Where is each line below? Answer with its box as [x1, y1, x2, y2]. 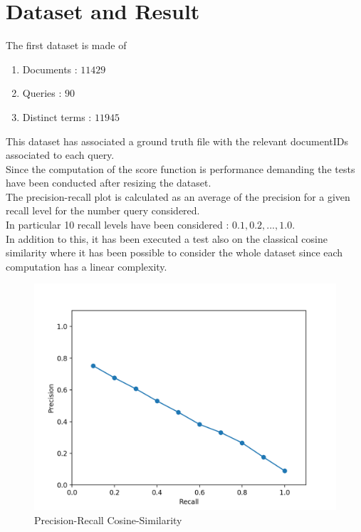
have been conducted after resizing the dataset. [6, 175, 211, 190]
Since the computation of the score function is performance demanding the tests [6, 161, 355, 176]
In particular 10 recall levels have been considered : [6, 217, 229, 232]
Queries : [22, 85, 62, 100]
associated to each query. [6, 147, 115, 162]
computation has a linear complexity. [6, 259, 167, 273]
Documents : [22, 61, 78, 76]
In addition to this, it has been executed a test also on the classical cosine [6, 231, 328, 246]
